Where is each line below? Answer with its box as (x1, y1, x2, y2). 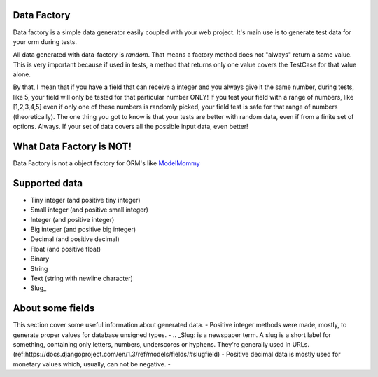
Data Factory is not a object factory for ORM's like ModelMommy (13, 158, 200, 167)
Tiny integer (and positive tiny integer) (30, 196, 141, 204)
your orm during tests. (13, 37, 77, 46)
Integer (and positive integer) (30, 215, 115, 224)
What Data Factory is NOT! (13, 140, 132, 152)
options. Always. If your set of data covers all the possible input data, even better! (13, 123, 248, 131)
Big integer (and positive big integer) (30, 225, 136, 234)
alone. (13, 70, 31, 78)
